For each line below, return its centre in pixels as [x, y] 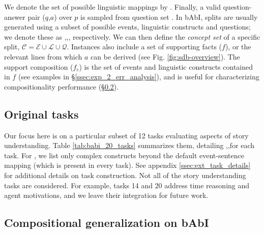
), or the [238, 47]
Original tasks [41, 114]
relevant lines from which [43, 56]
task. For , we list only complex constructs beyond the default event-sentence [124, 155]
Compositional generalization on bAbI [107, 223]
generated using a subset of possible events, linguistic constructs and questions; [127, 27]
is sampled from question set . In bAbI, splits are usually [169, 17]
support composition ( [39, 66]
